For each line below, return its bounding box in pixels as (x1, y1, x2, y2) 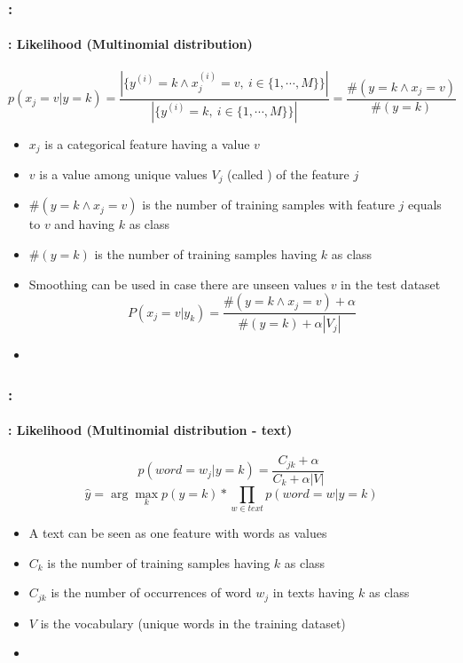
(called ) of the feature (227, 164, 349, 183)
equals (408, 195, 442, 214)
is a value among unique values (39, 164, 208, 183)
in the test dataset (341, 274, 441, 293)
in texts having (272, 583, 355, 602)
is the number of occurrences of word (51, 583, 252, 602)
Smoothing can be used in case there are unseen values (28, 274, 326, 293)
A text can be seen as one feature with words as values (28, 524, 327, 542)
